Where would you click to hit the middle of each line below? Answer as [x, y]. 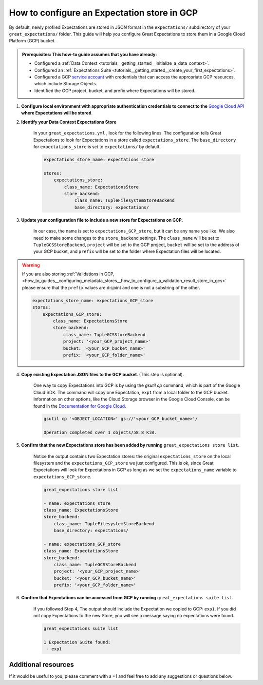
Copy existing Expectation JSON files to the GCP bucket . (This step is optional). [103, 374]
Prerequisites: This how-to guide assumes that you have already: [90, 54]
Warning [31, 265]
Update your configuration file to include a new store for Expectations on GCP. [102, 220]
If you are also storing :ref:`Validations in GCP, [68, 274]
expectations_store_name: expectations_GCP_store [93, 300]
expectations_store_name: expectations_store [99, 160]
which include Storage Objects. [66, 84]
